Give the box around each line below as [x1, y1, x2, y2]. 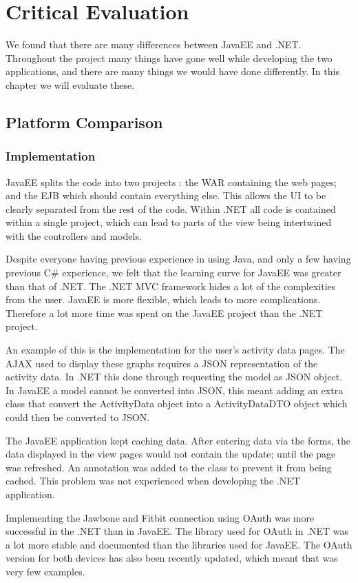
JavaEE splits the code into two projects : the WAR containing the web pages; [6, 174, 337, 189]
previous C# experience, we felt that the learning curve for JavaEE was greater [6, 265, 341, 280]
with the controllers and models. [6, 228, 142, 243]
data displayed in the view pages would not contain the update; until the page [6, 447, 336, 461]
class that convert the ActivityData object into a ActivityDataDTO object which [6, 396, 348, 411]
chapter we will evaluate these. [6, 77, 135, 92]
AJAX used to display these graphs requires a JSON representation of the [6, 356, 318, 370]
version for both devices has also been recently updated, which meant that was [6, 551, 338, 565]
